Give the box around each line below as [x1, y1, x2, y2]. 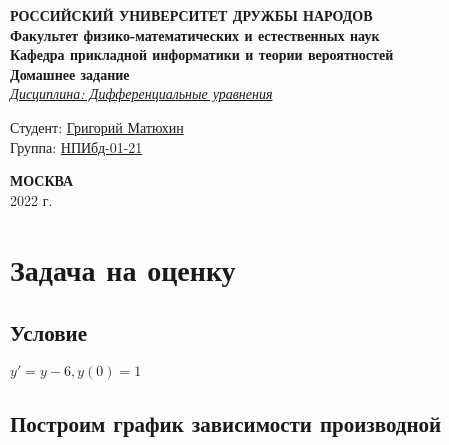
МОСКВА [10, 170, 74, 191]
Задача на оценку [10, 248, 236, 289]
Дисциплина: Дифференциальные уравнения [10, 83, 273, 104]
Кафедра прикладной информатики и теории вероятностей [10, 44, 394, 65]
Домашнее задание [10, 63, 130, 84]
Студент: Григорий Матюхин [10, 116, 184, 137]
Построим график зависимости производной [10, 408, 442, 439]
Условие [10, 317, 87, 348]
